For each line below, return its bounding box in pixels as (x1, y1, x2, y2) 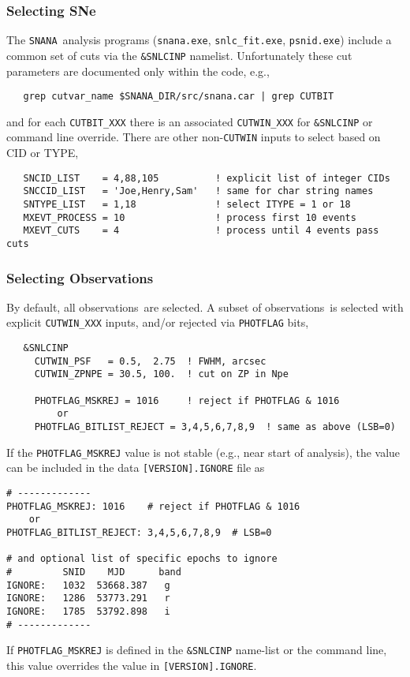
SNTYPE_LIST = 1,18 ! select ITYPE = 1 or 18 (23, 199, 351, 210)
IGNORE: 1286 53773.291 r (6, 593, 170, 604)
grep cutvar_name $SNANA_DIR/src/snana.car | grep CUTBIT (23, 91, 334, 103)
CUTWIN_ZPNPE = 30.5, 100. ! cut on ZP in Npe (34, 368, 289, 380)
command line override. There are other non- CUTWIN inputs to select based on (6, 129, 381, 145)
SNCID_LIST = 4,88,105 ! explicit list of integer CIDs (23, 172, 390, 184)
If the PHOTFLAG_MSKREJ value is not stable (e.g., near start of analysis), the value (6, 443, 401, 460)
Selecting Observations (6, 267, 154, 287)
